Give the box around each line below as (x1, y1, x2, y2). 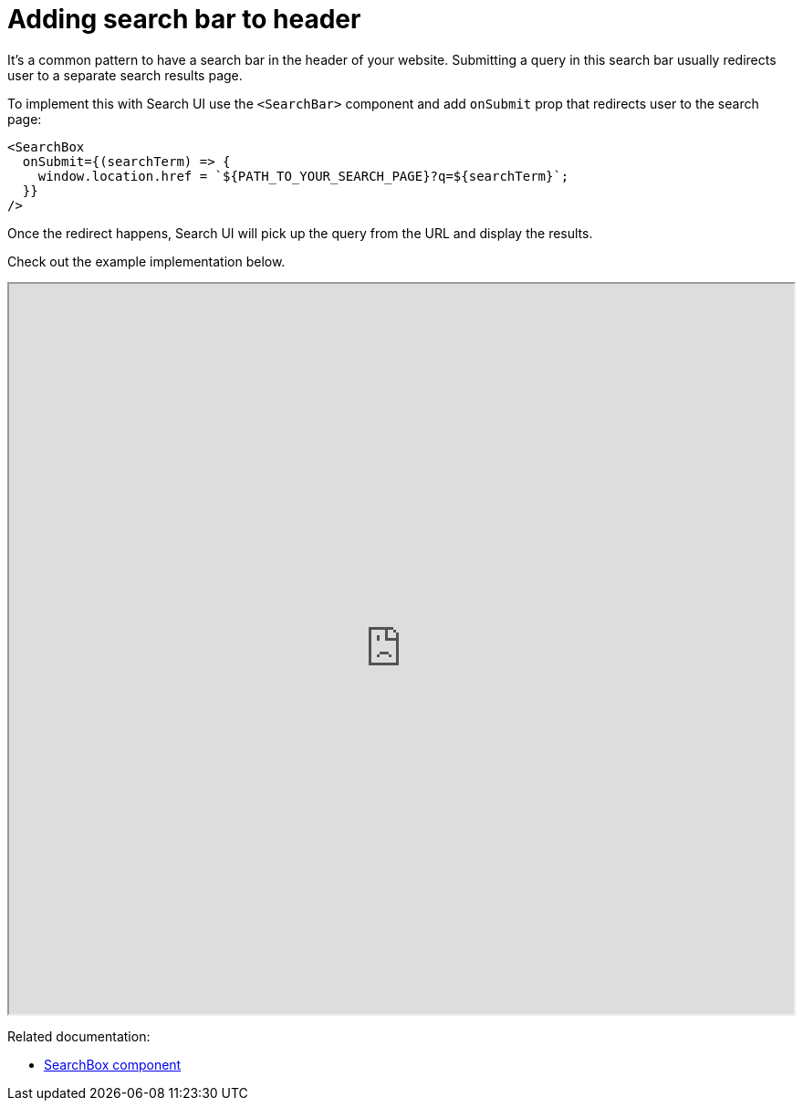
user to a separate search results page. (7, 67, 243, 83)
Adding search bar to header (7, 4, 361, 35)
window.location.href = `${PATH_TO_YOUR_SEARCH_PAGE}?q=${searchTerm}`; (37, 168, 569, 183)
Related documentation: (7, 1028, 151, 1044)
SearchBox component (44, 1056, 182, 1072)
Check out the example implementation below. (7, 253, 286, 269)
